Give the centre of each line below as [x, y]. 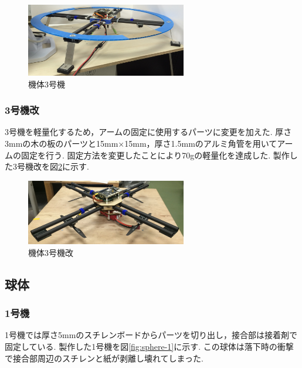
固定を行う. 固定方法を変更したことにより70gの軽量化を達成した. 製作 [155, 155]
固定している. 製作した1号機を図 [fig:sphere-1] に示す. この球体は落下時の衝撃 [149, 346]
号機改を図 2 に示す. [53, 166]
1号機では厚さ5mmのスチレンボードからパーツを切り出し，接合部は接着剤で [151, 335]
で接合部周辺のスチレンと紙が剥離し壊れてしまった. [104, 358]
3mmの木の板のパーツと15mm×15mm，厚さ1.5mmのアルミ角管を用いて [141, 143]
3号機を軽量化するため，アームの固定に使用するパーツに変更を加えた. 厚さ [148, 132]
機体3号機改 [51, 252]
